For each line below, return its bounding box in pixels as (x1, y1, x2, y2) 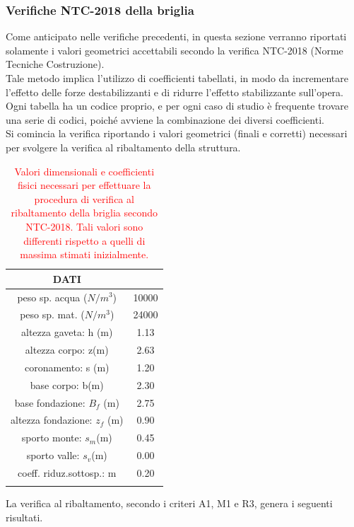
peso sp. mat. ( (20, 307, 85, 322)
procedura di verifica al (34, 191, 134, 206)
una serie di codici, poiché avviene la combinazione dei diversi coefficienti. (6, 112, 324, 127)
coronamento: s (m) (25, 359, 110, 374)
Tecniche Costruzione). (6, 57, 105, 71)
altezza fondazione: (11, 412, 93, 427)
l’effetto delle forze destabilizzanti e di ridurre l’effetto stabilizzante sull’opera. (6, 84, 343, 99)
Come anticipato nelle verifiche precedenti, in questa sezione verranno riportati (6, 29, 347, 44)
